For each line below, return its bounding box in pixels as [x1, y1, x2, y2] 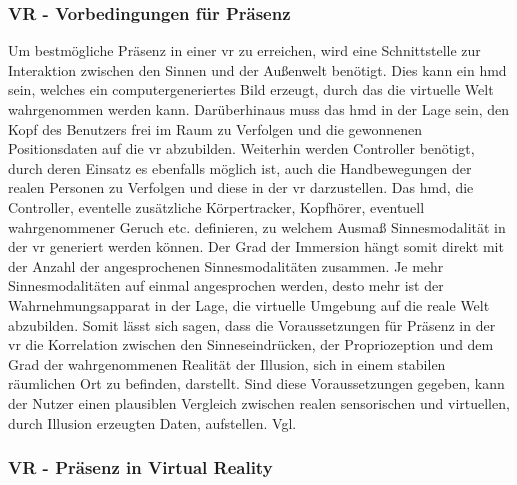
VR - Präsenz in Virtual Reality [8, 455, 273, 480]
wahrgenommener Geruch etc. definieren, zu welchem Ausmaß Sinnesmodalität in [8, 216, 506, 237]
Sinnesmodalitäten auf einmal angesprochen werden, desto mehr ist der [8, 275, 444, 296]
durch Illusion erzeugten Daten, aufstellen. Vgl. [8, 412, 297, 433]
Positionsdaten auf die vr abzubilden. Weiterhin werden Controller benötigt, [8, 138, 475, 159]
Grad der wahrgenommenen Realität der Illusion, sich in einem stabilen [8, 353, 446, 374]
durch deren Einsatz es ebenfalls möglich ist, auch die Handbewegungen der [8, 157, 472, 178]
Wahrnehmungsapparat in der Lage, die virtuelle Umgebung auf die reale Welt [8, 294, 490, 315]
